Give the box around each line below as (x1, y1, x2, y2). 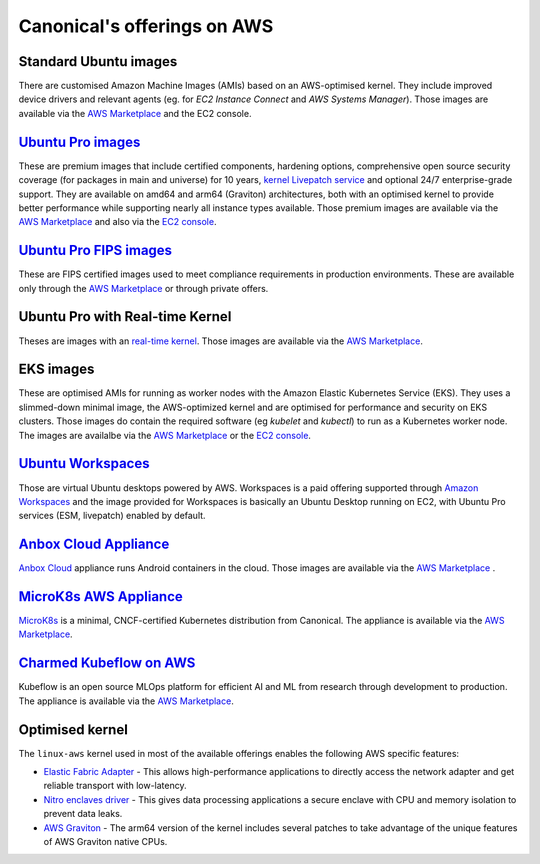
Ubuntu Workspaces (18, 455, 150, 472)
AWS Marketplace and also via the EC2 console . (18, 216, 217, 228)
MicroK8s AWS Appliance (18, 588, 184, 605)
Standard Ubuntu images (18, 53, 178, 70)
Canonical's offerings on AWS (18, 15, 274, 37)
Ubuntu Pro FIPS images (18, 242, 173, 259)
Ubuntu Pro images (18, 133, 141, 150)
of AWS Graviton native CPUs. (43, 836, 168, 848)
